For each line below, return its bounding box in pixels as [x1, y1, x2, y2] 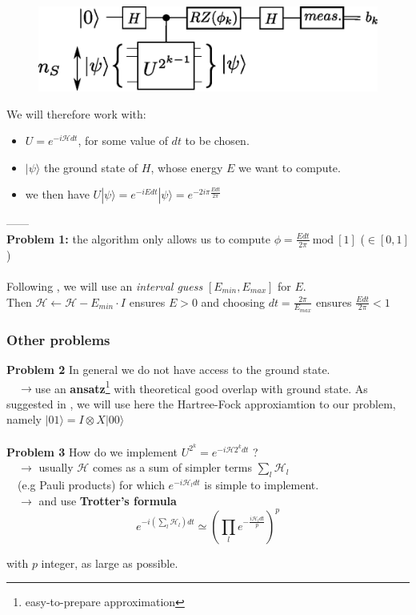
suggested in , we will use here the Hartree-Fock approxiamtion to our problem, [6, 395, 396, 412]
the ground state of [43, 159, 138, 175]
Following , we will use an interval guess [6, 277, 203, 294]
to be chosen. [185, 132, 250, 149]
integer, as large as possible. [41, 554, 178, 571]
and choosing [201, 293, 265, 310]
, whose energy [150, 159, 223, 175]
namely [6, 411, 42, 428]
